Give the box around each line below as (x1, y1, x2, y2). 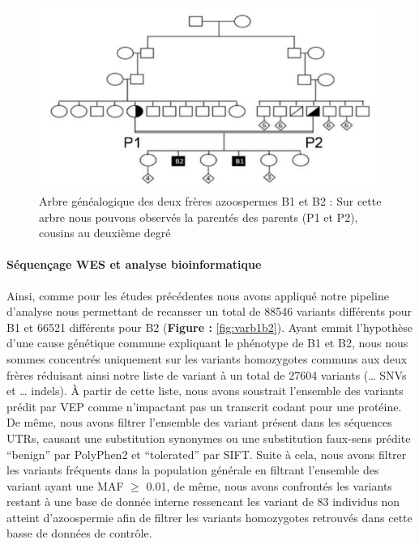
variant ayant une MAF (6, 477, 124, 494)
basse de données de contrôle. (6, 525, 152, 542)
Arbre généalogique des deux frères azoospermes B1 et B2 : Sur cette (39, 193, 382, 209)
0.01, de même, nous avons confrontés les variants (146, 477, 392, 494)
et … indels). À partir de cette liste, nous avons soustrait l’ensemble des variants (6, 382, 404, 399)
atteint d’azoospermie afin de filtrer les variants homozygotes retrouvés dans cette (6, 508, 413, 525)
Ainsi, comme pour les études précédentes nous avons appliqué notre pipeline (6, 287, 389, 304)
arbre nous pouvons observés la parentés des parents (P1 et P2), (39, 208, 358, 225)
